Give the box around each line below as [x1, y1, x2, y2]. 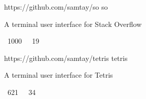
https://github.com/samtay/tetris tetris [4, 52, 128, 63]
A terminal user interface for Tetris [4, 70, 113, 80]
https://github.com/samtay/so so [4, 2, 108, 12]
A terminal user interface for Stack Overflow [4, 18, 142, 29]
